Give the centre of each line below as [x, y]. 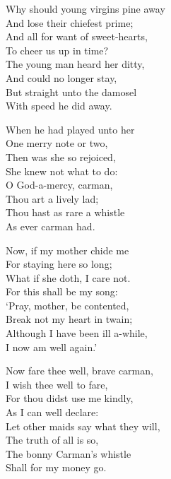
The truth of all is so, [52, 440]
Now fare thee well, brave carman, [79, 371]
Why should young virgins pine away [85, 8]
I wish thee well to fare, [57, 384]
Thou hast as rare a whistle [65, 212]
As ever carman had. [51, 226]
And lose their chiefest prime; [70, 22]
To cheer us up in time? [57, 50]
